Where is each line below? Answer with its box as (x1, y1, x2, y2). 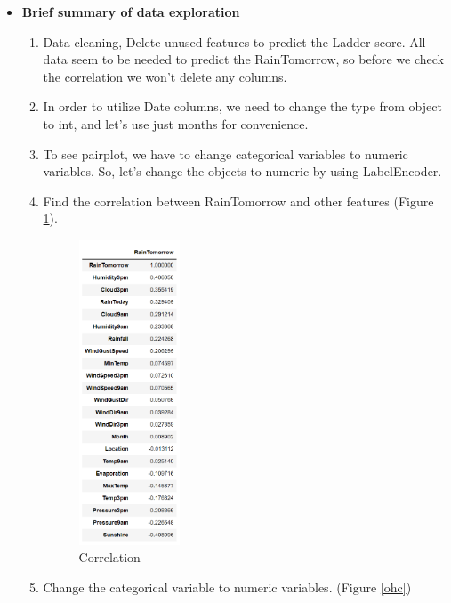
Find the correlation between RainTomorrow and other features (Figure (43, 191, 434, 210)
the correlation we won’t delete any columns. (43, 67, 287, 85)
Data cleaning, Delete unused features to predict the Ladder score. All (43, 32, 426, 51)
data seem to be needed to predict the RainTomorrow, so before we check (43, 50, 444, 68)
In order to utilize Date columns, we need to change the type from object (43, 97, 442, 116)
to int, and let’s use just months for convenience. (43, 114, 309, 133)
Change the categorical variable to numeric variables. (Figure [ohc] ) (43, 577, 412, 596)
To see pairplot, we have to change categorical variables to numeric (43, 144, 408, 163)
